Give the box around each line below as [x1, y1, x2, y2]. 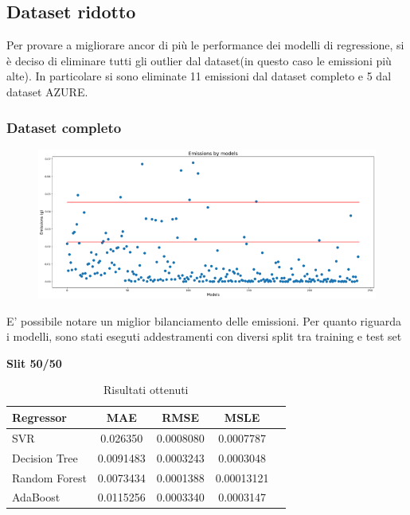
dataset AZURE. [6, 83, 88, 99]
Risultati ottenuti [103, 381, 189, 398]
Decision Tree [12, 449, 78, 466]
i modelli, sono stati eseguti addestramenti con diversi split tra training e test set [6, 328, 402, 345]
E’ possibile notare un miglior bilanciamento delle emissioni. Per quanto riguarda [6, 312, 401, 329]
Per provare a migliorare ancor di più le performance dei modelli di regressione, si [6, 37, 404, 53]
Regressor [12, 408, 67, 425]
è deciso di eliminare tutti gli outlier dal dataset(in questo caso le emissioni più [6, 52, 392, 68]
